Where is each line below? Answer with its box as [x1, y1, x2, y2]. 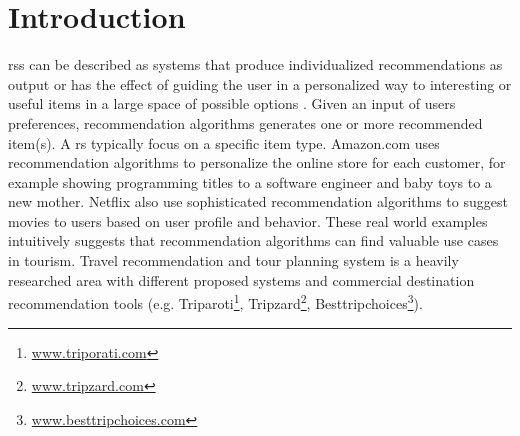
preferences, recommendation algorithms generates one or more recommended [8, 112, 483, 133]
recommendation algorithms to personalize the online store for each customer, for [8, 152, 506, 173]
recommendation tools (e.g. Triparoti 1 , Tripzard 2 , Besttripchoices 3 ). [8, 290, 423, 313]
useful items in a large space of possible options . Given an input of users [8, 93, 456, 114]
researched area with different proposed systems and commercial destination [8, 269, 475, 290]
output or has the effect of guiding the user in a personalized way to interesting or [8, 73, 512, 94]
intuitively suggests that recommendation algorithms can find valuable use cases [8, 230, 499, 251]
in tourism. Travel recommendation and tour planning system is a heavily [8, 250, 459, 271]
